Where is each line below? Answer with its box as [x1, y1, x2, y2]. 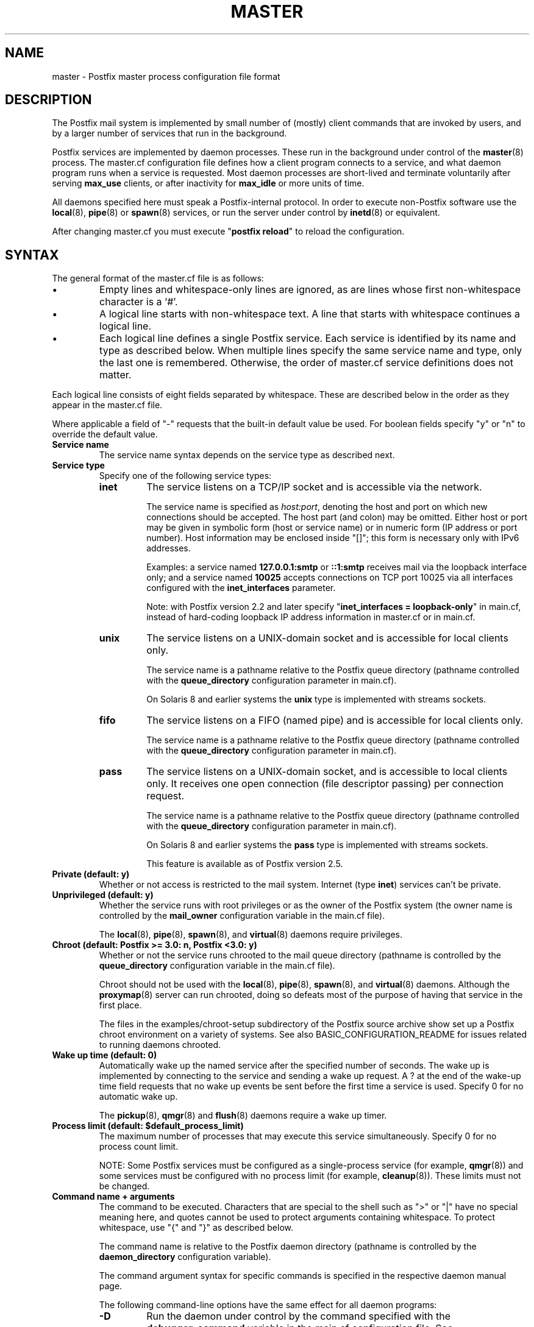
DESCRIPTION [5, 92, 92, 108]
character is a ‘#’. [99, 295, 178, 308]
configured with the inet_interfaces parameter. [146, 582, 336, 593]
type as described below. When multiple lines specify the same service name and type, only [99, 344, 522, 357]
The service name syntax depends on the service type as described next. [99, 450, 395, 461]
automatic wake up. [99, 1091, 178, 1102]
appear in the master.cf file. [52, 400, 163, 411]
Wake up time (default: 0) [52, 1050, 157, 1061]
